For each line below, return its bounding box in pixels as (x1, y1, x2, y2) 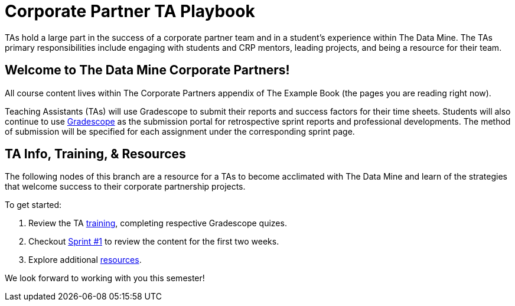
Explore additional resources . (28, 255, 142, 265)
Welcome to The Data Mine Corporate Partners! (5, 63, 290, 78)
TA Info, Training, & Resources (5, 147, 186, 162)
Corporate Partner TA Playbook (5, 1, 255, 21)
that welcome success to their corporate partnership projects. (5, 181, 246, 192)
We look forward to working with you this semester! (5, 273, 205, 284)
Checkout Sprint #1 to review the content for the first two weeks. (28, 236, 279, 247)
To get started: (5, 200, 62, 210)
